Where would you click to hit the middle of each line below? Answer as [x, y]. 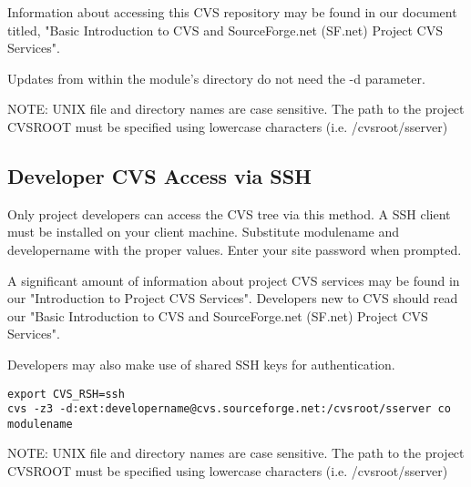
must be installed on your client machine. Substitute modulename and [204, 232]
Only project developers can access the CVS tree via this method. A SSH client [229, 213]
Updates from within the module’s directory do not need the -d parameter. [216, 78]
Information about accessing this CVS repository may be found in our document [232, 12]
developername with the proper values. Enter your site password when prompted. [235, 249]
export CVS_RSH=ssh [66, 394]
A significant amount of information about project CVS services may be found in [234, 280]
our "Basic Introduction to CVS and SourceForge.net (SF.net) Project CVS [218, 315]
